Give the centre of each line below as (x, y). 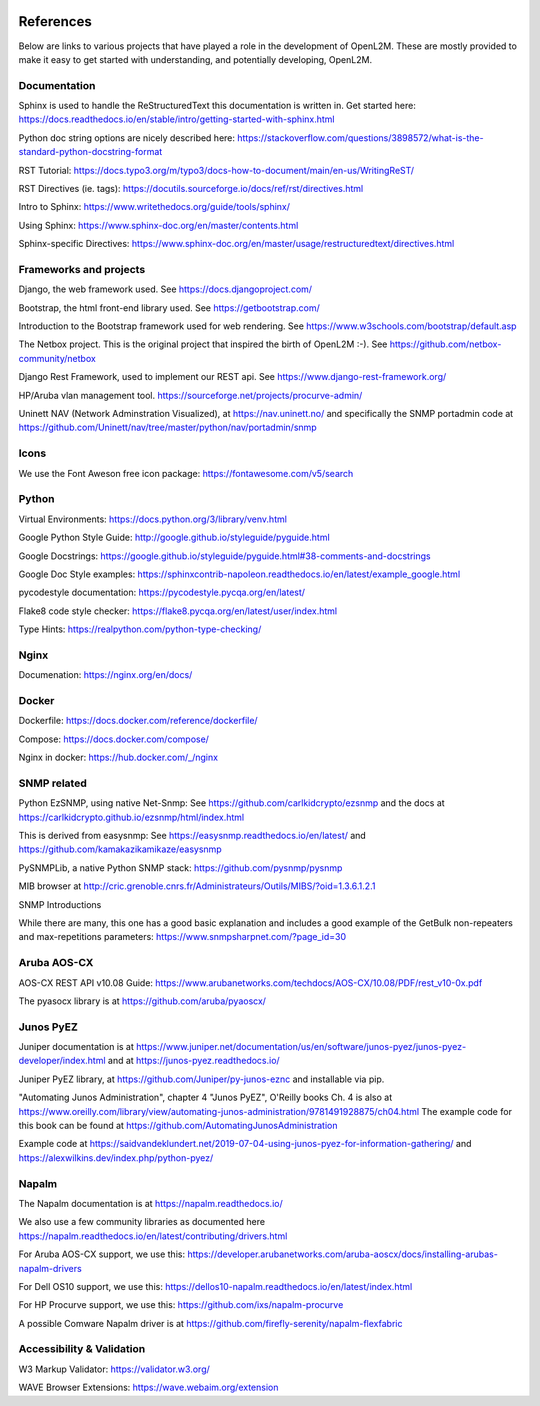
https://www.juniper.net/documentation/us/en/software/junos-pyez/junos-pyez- (301, 1047)
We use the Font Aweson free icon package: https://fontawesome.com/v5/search (186, 473)
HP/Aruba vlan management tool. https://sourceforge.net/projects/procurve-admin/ (190, 395)
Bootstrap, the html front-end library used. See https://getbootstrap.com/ (169, 307)
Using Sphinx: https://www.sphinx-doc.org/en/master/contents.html (158, 225)
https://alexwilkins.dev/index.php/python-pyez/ (116, 1157)
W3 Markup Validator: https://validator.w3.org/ (114, 1369)
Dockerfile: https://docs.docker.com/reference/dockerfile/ (138, 721)
